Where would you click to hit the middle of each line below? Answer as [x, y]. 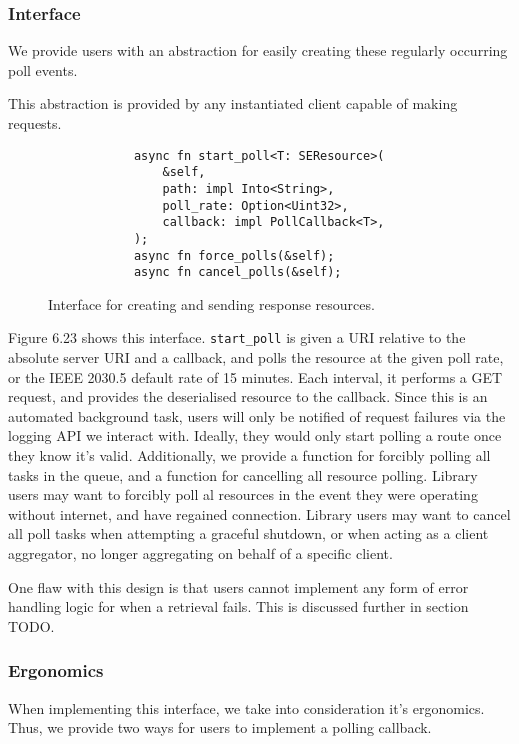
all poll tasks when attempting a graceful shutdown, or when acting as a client [248, 533]
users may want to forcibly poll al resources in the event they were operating [243, 494]
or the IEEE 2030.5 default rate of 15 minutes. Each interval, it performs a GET [255, 376]
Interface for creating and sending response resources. [211, 303]
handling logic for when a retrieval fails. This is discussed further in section [238, 606]
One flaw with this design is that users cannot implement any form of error [238, 586]
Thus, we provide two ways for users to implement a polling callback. [220, 727]
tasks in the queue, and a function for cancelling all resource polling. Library [243, 474]
